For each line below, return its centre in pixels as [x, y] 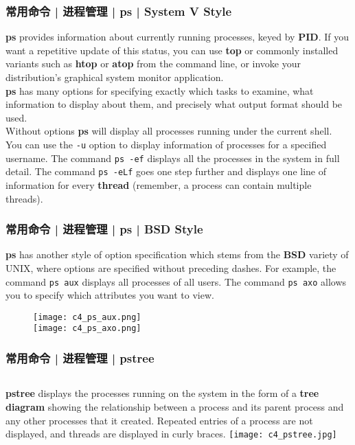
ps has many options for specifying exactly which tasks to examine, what [160, 90]
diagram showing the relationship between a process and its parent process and [175, 406]
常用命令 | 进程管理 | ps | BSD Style [104, 229]
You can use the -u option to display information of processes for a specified [166, 144]
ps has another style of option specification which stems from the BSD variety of [177, 254]
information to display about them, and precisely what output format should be [174, 104]
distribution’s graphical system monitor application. [115, 77]
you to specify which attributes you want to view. [110, 295]
